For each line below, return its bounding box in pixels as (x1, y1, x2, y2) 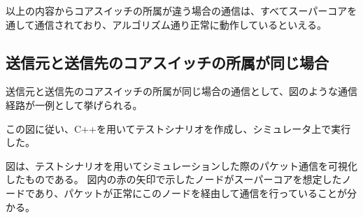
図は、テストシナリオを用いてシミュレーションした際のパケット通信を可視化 (6, 158, 358, 173)
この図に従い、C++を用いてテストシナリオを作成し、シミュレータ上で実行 (6, 121, 351, 136)
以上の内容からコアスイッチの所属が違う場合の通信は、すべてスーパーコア (6, 3, 348, 17)
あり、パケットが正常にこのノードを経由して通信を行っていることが (34, 185, 347, 200)
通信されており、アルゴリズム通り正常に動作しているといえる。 (34, 17, 327, 31)
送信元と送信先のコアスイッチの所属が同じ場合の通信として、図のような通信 (6, 84, 357, 99)
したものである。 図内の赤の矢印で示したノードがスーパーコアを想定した (6, 172, 342, 187)
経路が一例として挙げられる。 (6, 97, 143, 112)
